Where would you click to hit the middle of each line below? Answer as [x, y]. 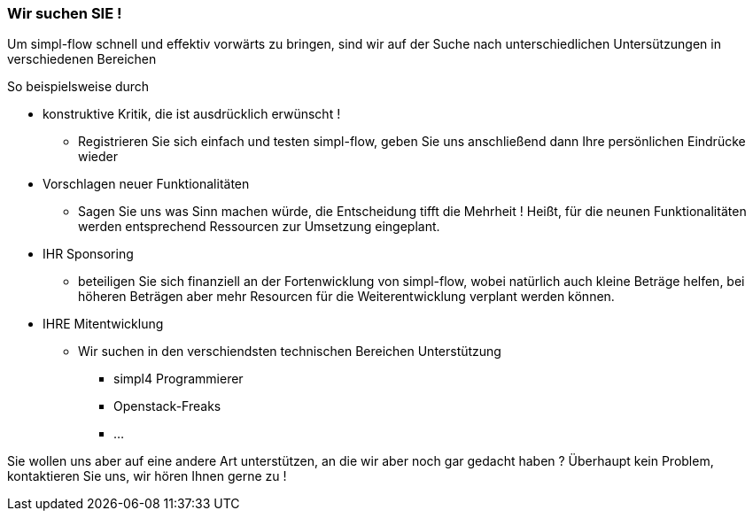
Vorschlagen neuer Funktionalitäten [146, 184]
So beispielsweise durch [78, 87]
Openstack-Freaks [167, 406]
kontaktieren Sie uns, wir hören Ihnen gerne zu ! [147, 476]
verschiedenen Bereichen [82, 59]
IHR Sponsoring [88, 254]
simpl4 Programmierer [179, 379]
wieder [98, 157]
